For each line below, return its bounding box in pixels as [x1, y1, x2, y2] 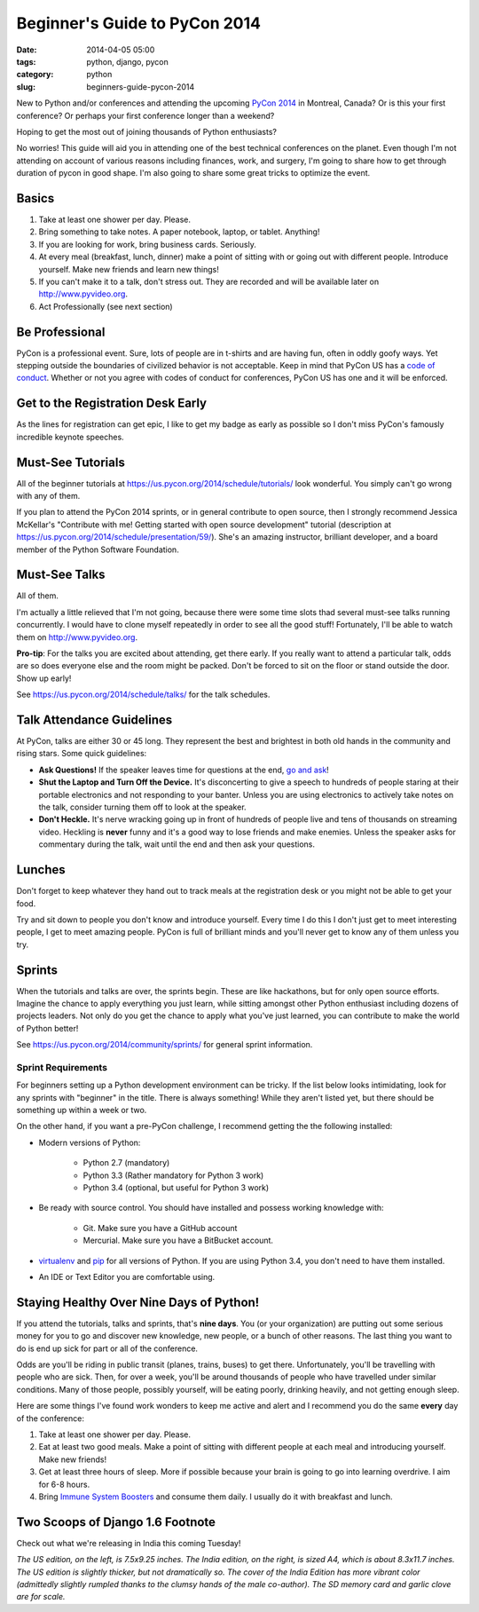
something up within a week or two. [16, 1105, 147, 1116]
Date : [16, 44, 37, 55]
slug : [16, 81, 35, 92]
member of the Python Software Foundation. [16, 544, 179, 555]
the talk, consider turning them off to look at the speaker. [38, 802, 247, 812]
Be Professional [16, 324, 106, 339]
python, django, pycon [86, 56, 169, 67]
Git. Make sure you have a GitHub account [82, 1222, 238, 1233]
